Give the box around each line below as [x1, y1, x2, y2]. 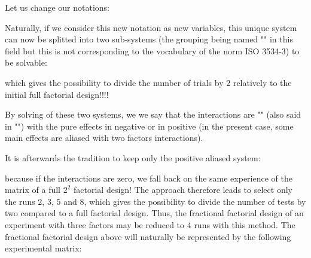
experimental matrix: [5, 242, 82, 254]
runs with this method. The [194, 218, 295, 231]
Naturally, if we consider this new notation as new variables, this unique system [5, 21, 297, 33]
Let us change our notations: [5, 1, 109, 13]
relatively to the [233, 76, 292, 88]
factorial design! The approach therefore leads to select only [74, 183, 292, 196]
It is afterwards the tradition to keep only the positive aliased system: [5, 151, 261, 164]
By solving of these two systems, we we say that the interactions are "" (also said [5, 108, 301, 121]
